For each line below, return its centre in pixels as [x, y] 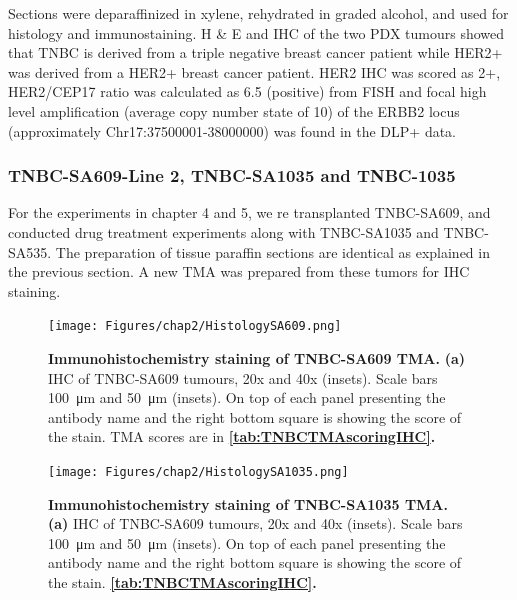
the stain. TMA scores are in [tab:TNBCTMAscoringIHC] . [242, 436]
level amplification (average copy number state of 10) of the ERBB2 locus [234, 110]
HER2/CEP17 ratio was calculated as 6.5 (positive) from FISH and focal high [247, 91]
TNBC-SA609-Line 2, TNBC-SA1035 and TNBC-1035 [232, 175]
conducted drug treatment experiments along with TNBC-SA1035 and [223, 231]
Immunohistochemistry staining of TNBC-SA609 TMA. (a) [256, 358]
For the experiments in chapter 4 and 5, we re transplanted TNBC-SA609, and [249, 212]
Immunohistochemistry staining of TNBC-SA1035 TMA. [248, 503]
